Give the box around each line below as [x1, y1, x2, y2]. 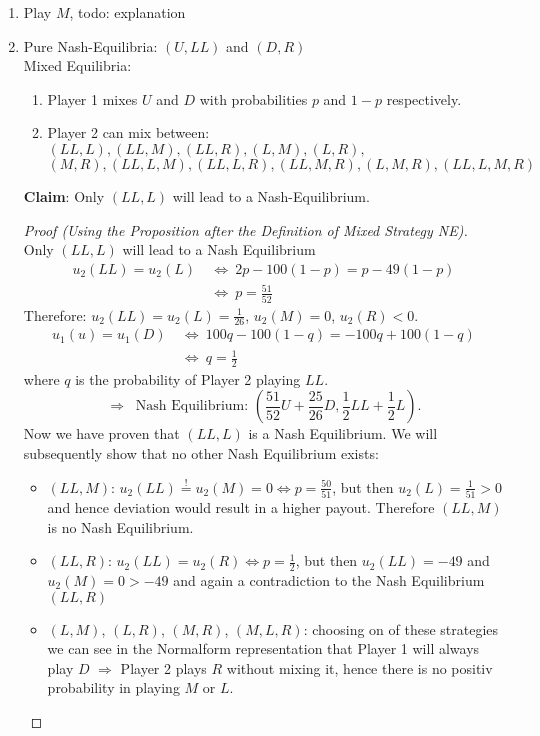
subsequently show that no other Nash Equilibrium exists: [23, 443, 379, 464]
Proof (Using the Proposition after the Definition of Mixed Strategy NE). [23, 219, 468, 240]
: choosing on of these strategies [303, 618, 499, 639]
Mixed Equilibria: [23, 55, 132, 76]
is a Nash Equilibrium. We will [248, 423, 438, 444]
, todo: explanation [69, 2, 186, 22]
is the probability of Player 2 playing [75, 368, 301, 389]
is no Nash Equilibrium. [47, 516, 194, 537]
